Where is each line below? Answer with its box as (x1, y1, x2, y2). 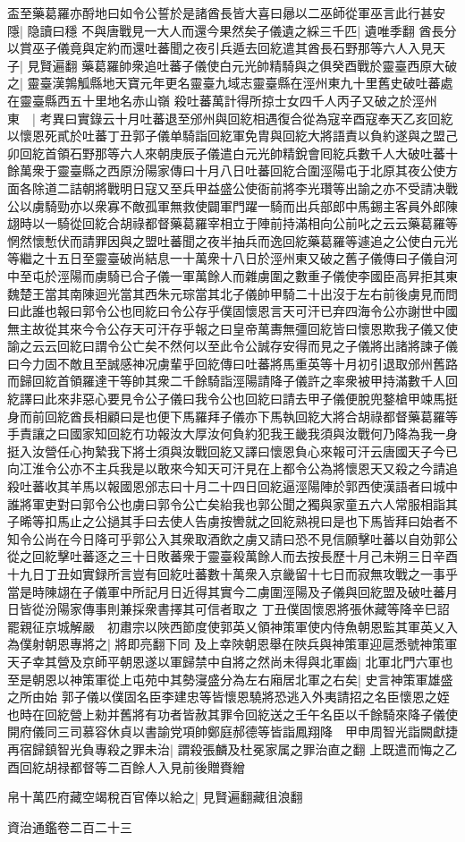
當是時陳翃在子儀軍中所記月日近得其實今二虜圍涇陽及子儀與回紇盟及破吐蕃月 (7, 582, 458, 600)
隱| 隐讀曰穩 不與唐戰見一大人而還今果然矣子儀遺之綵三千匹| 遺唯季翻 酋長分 (7, 21, 457, 39)
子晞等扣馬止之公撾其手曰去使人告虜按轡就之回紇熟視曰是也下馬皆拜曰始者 (7, 512, 445, 531)
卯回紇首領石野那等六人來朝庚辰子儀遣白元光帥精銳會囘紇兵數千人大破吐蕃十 (7, 143, 458, 162)
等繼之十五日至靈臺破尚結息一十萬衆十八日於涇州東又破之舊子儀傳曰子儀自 (7, 249, 445, 268)
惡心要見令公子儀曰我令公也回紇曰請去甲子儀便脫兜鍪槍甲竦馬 (81, 389, 445, 408)
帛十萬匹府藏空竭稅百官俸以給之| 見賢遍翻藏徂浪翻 (7, 787, 303, 806)
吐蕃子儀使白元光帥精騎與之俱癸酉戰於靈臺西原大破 (156, 55, 458, 74)
